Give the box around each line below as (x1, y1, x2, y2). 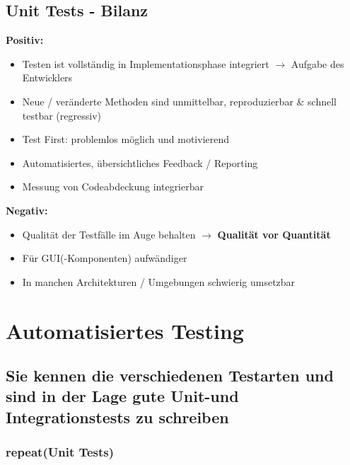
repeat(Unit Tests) (6, 443, 115, 461)
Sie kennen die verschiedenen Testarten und (6, 364, 334, 386)
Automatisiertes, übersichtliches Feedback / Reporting (22, 155, 258, 170)
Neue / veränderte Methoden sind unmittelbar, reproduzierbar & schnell (22, 93, 337, 108)
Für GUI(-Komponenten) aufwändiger (22, 251, 187, 265)
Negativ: (6, 202, 48, 217)
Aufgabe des (291, 56, 344, 71)
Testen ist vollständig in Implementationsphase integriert (22, 56, 269, 71)
